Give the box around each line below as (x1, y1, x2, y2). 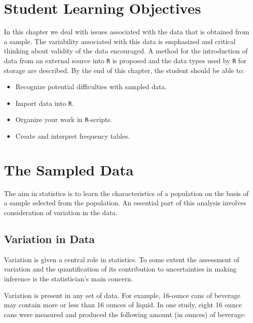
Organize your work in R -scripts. (15, 114, 113, 124)
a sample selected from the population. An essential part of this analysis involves (4, 198, 246, 208)
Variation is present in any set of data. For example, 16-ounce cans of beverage (4, 290, 241, 300)
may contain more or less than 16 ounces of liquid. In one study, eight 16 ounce (4, 299, 242, 310)
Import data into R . (15, 98, 74, 108)
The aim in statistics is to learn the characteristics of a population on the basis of (4, 188, 249, 198)
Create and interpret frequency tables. (15, 131, 130, 141)
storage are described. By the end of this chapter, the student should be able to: (4, 65, 245, 75)
